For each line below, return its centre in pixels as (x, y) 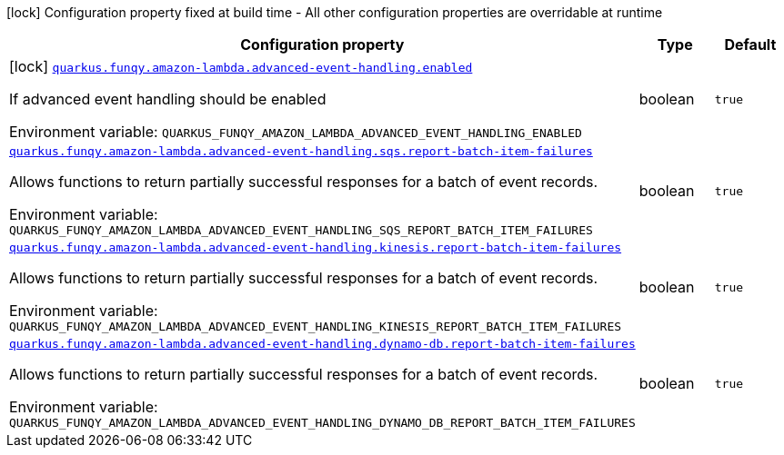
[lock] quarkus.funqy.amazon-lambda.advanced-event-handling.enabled (241, 66)
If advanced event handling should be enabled (168, 99)
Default (750, 45)
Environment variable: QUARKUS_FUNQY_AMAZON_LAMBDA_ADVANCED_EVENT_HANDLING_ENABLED (296, 132)
